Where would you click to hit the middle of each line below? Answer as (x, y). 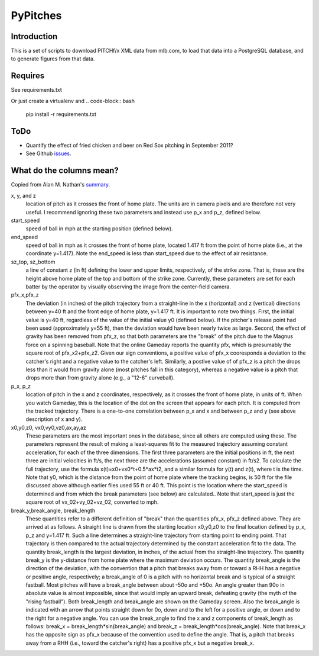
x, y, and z (24, 195)
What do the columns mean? (65, 171)
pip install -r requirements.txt (61, 114)
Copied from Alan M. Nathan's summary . (61, 185)
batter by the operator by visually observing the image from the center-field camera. (128, 287)
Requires (28, 76)
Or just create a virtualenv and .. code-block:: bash (73, 101)
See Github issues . (48, 153)
